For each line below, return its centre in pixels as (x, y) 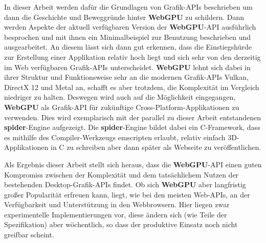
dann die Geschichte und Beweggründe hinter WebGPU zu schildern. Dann (124, 17)
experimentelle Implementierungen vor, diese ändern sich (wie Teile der (116, 214)
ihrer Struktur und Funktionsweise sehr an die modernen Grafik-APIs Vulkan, (126, 77)
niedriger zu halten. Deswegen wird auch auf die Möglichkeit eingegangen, (120, 97)
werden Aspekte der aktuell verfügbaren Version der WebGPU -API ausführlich (130, 27)
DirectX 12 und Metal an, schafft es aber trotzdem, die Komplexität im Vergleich (132, 87)
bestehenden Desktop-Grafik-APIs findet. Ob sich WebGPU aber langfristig (125, 184)
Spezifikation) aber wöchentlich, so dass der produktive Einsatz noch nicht (121, 224)
